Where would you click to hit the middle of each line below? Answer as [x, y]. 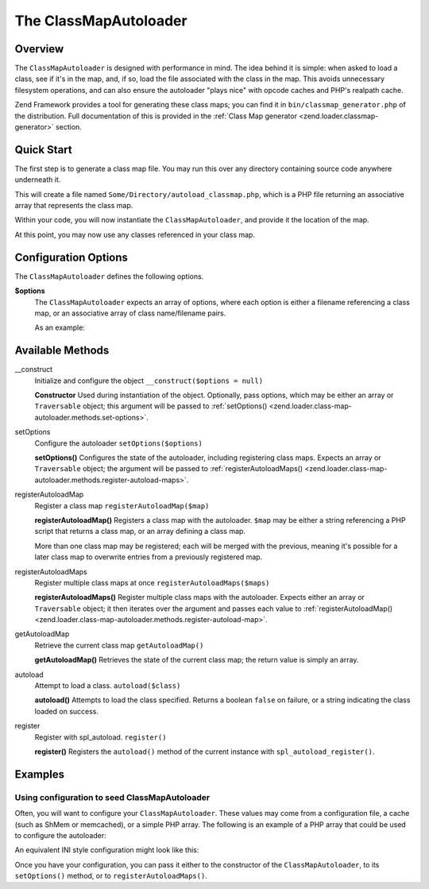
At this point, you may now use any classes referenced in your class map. [135, 234]
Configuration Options [71, 257]
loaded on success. [67, 711]
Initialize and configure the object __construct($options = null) [149, 381]
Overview [39, 49]
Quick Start [43, 150]
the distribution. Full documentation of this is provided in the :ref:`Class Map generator [156, 116]
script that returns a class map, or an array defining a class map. [140, 531]
